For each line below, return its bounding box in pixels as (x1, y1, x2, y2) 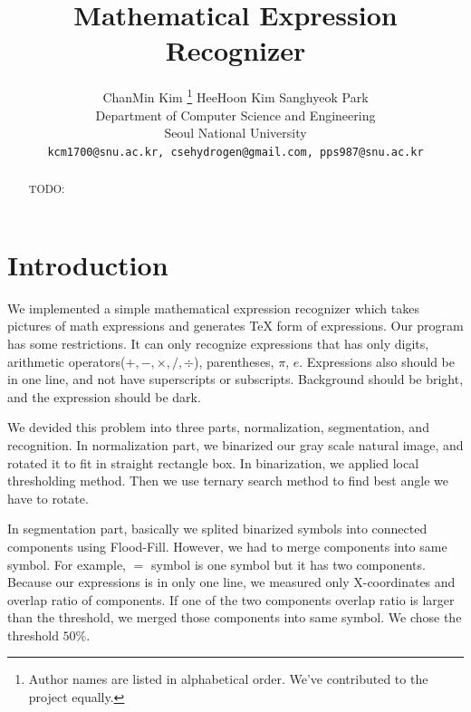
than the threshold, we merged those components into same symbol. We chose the (7, 608, 462, 627)
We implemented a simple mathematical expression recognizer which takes (7, 298, 419, 317)
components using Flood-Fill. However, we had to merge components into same (7, 536, 447, 555)
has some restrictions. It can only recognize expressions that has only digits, (7, 333, 429, 352)
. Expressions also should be (299, 351, 456, 370)
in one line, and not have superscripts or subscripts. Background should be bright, (7, 370, 464, 389)
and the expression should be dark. (7, 387, 201, 406)
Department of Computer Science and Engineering (95, 105, 376, 124)
